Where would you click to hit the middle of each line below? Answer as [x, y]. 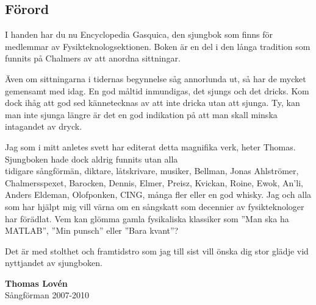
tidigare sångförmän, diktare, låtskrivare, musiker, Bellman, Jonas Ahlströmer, [152, 171]
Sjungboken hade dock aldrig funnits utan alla [92, 159]
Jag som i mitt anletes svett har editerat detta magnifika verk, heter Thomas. [150, 146]
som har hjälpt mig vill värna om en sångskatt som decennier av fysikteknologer [155, 206]
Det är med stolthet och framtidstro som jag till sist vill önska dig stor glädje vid [157, 251]
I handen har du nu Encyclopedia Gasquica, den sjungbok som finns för [139, 34]
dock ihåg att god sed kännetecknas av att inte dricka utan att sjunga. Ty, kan [153, 103]
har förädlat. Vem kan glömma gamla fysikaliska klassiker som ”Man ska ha [147, 218]
